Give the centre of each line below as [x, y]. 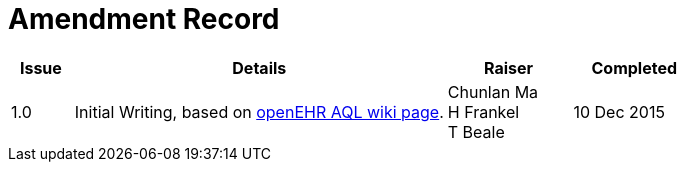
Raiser [509, 67]
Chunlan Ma [493, 91]
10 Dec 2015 [619, 111]
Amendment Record [144, 19]
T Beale [476, 131]
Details [259, 67]
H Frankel [483, 111]
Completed [634, 67]
